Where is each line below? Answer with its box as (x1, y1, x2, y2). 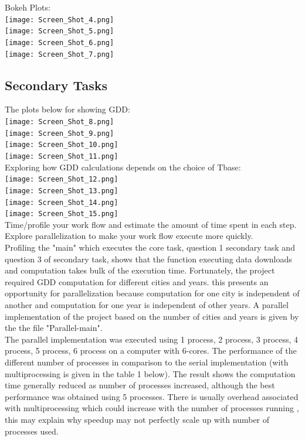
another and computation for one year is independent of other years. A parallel (5, 299, 289, 311)
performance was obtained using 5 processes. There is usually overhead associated (5, 390, 299, 402)
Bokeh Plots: (5, 1, 50, 13)
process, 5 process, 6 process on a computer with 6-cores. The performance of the (5, 344, 297, 357)
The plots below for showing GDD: (5, 103, 130, 115)
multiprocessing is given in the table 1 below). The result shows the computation (5, 367, 296, 380)
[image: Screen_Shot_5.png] (5, 27, 114, 36)
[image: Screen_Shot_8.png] (5, 118, 114, 127)
